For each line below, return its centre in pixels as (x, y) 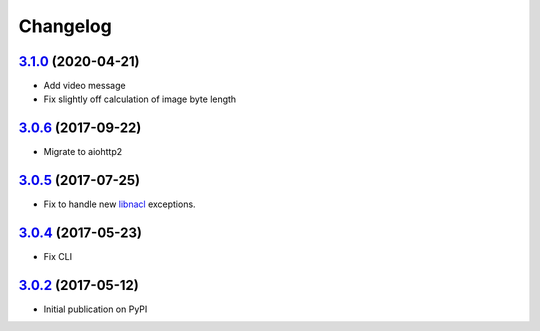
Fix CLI (58, 257)
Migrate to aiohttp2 (83, 152)
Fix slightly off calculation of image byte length (140, 99)
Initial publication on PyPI (95, 309)
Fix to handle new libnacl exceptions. (119, 204)
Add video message (84, 86)
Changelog (65, 26)
